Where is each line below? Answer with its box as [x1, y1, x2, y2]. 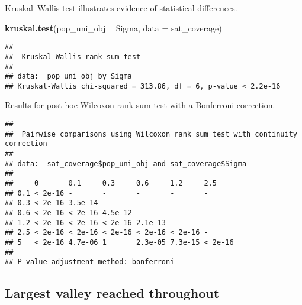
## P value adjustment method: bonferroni [5, 258, 175, 267]
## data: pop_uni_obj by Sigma [5, 72, 132, 81]
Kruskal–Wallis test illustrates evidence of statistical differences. [5, 2, 237, 14]
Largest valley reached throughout [5, 284, 220, 302]
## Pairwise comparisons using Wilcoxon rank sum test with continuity [5, 129, 297, 138]
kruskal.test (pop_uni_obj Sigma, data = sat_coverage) [5, 21, 222, 34]
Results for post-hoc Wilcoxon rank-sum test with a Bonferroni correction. [5, 99, 275, 111]
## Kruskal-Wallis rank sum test [5, 52, 141, 61]
